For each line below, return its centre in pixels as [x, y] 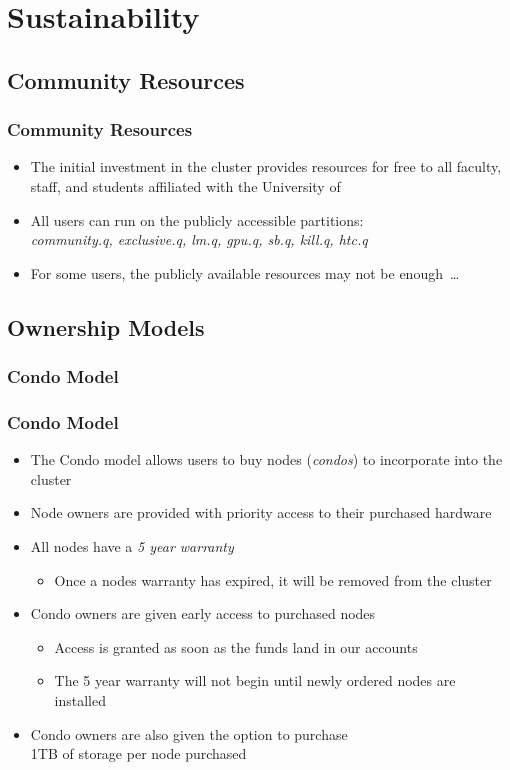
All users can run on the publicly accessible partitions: [197, 219]
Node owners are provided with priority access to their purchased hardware [261, 512]
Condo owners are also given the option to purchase [189, 733]
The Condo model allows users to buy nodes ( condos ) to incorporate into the [266, 459]
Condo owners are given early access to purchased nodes [203, 613]
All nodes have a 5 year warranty [132, 545]
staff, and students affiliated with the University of [185, 185]
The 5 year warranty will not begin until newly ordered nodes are [255, 680]
